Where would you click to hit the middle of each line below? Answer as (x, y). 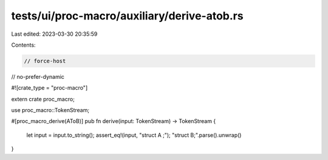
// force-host (45, 61)
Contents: (23, 45)
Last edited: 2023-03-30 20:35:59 (54, 34)
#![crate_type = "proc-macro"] (50, 88)
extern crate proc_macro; (43, 99)
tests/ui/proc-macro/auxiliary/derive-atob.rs (127, 16)
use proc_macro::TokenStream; (50, 110)
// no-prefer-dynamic (38, 76)
